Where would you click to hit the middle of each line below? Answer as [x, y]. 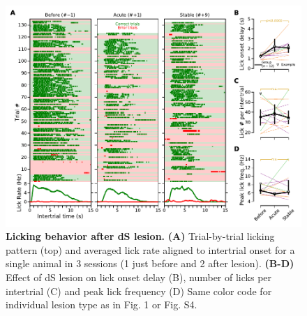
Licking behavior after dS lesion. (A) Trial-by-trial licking [140, 236]
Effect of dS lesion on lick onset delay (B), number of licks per [139, 277]
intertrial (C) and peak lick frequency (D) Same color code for [139, 291]
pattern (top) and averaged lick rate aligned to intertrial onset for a [150, 249]
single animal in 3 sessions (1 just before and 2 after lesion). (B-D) [150, 263]
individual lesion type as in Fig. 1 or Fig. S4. [102, 304]
